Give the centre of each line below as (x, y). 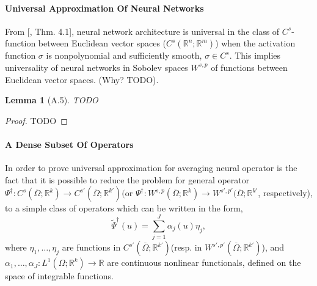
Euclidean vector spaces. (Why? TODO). (82, 79)
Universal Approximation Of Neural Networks (104, 8)
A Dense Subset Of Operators (69, 144)
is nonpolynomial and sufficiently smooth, (124, 55)
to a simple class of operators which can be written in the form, (124, 208)
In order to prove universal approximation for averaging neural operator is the (151, 168)
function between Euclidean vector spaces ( (86, 43)
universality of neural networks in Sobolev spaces (97, 67)
